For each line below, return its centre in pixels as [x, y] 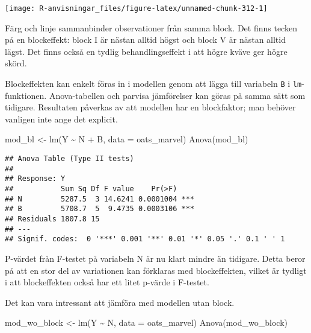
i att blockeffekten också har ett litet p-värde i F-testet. [107, 282]
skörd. [16, 63]
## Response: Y [35, 179]
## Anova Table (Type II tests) [69, 159]
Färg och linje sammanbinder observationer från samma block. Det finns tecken [151, 27]
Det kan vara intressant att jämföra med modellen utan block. [120, 302]
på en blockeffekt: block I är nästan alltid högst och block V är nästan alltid [145, 40]
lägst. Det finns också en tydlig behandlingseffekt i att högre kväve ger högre [146, 51]
